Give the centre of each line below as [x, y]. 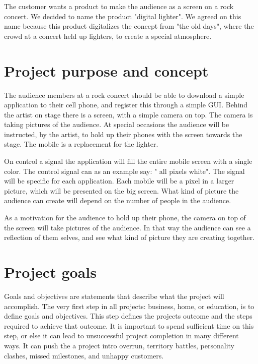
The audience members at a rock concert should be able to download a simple [124, 95]
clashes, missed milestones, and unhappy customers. [84, 355]
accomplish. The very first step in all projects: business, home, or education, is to [129, 306]
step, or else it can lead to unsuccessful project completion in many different [121, 336]
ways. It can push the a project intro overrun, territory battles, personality [119, 345]
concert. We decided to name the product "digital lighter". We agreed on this [123, 16]
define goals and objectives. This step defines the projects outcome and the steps [128, 316]
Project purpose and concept [106, 70]
